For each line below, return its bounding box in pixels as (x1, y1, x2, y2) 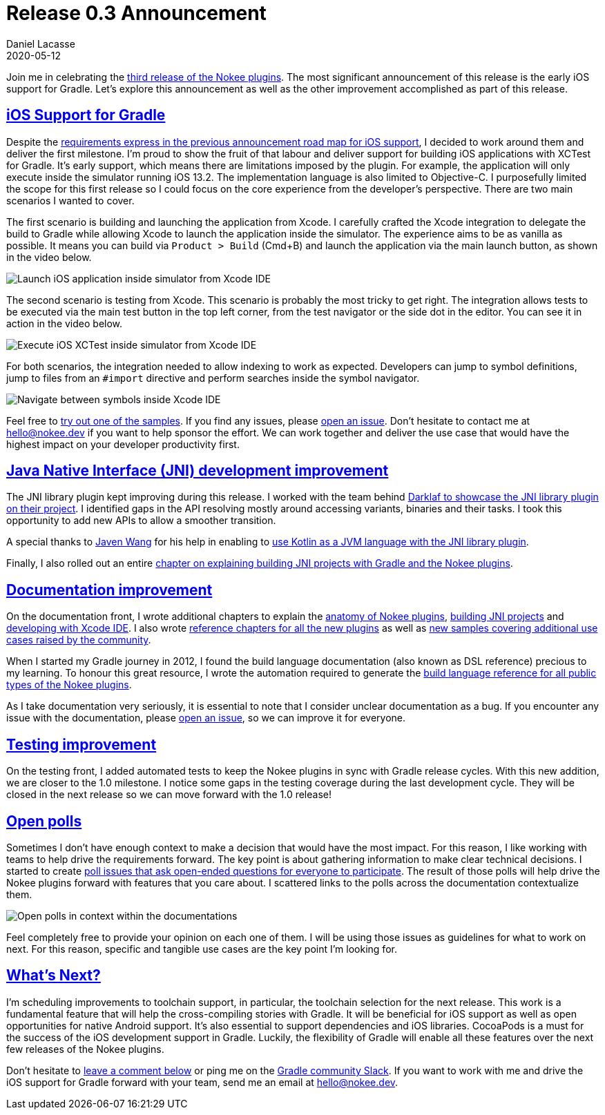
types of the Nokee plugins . (6, 679, 132, 691)
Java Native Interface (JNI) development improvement (6, 462, 389, 480)
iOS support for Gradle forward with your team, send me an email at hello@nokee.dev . (6, 1076, 398, 1088)
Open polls (6, 812, 82, 830)
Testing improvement (6, 735, 157, 753)
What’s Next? (6, 967, 101, 985)
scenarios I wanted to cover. (6, 194, 135, 206)
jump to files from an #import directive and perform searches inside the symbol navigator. (6, 371, 420, 384)
